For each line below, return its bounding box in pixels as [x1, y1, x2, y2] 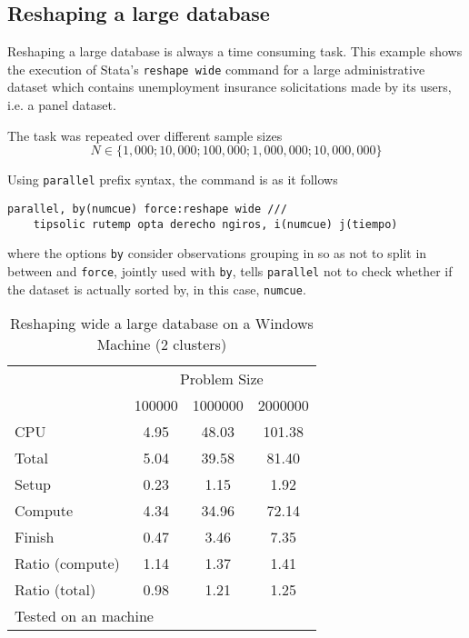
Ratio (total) [15, 579, 96, 601]
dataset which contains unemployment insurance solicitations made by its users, [7, 77, 452, 96]
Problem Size [179, 368, 264, 390]
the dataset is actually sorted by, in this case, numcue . [7, 279, 306, 298]
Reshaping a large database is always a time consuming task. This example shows [7, 42, 463, 61]
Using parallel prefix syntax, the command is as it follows [7, 170, 338, 189]
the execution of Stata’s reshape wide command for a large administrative [7, 59, 425, 78]
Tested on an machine [15, 605, 154, 627]
